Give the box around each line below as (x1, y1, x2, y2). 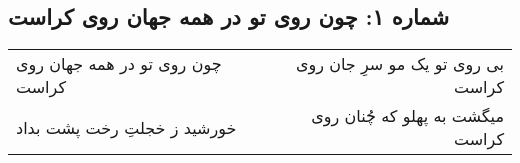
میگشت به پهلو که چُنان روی (311, 104, 504, 128)
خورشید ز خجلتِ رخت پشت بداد (16, 115, 237, 139)
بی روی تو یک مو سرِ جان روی (295, 52, 504, 76)
